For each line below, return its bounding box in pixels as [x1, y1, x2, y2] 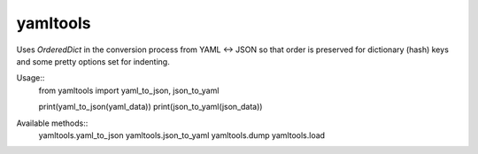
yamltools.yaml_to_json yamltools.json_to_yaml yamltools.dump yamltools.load [38, 129, 326, 141]
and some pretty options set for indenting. [16, 56, 170, 66]
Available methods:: [16, 118, 89, 128]
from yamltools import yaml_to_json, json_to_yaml [38, 85, 220, 96]
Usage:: [16, 73, 45, 83]
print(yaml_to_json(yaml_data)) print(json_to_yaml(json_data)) [38, 102, 263, 112]
